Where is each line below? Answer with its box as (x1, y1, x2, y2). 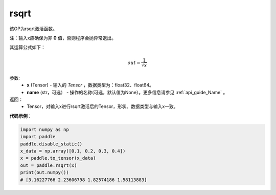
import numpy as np (20, 126, 69, 133)
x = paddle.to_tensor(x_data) (20, 155, 96, 161)
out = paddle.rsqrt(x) (20, 162, 77, 168)
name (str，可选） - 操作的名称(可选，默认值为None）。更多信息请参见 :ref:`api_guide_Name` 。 (27, 89, 228, 95)
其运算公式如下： (9, 44, 45, 51)
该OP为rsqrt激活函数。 (9, 26, 57, 32)
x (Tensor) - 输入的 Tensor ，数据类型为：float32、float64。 (27, 82, 154, 88)
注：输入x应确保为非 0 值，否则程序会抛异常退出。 (9, 35, 116, 41)
